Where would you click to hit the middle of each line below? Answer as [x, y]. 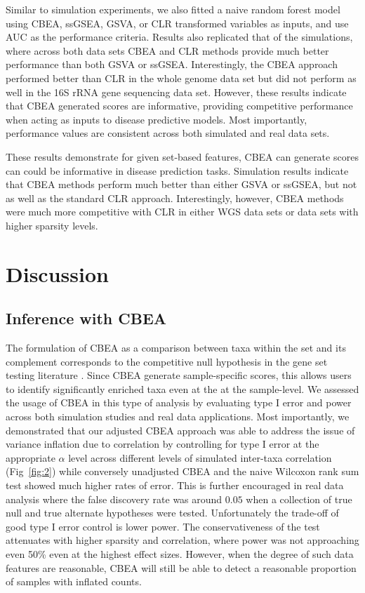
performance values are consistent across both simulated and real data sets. [168, 133]
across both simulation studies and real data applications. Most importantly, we [178, 417]
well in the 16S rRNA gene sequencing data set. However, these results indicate [176, 92]
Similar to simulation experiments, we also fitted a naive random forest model [173, 9]
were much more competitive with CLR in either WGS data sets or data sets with [182, 212]
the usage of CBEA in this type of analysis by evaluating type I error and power [179, 402]
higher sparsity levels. [52, 225]
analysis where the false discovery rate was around [114, 499]
